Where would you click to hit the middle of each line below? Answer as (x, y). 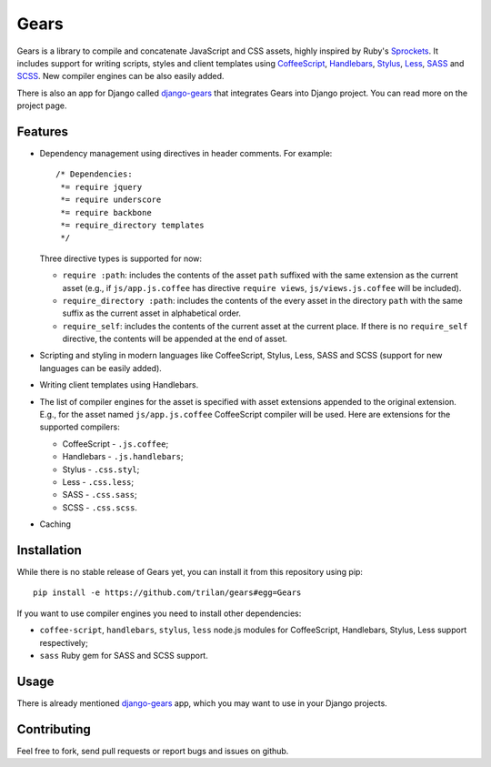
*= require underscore (111, 200)
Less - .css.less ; (98, 482)
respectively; (64, 642)
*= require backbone (106, 212)
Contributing (54, 729)
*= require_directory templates (132, 225)
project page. (42, 106)
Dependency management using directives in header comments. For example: (186, 154)
